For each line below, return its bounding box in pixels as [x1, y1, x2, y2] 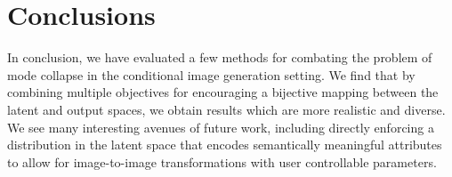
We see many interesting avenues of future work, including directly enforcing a [7, 117, 434, 136]
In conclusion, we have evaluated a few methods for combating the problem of [7, 48, 432, 67]
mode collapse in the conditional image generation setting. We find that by [7, 65, 416, 84]
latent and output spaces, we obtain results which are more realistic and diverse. [7, 100, 446, 118]
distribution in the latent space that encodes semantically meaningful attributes [7, 135, 442, 154]
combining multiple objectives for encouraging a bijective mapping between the [7, 83, 439, 101]
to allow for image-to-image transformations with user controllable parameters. [7, 152, 437, 171]
